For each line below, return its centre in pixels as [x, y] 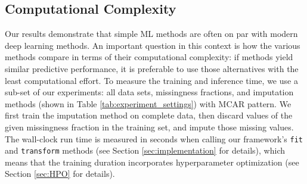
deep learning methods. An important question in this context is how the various [153, 45]
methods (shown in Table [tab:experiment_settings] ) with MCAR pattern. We [148, 103]
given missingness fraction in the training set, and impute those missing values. [149, 127]
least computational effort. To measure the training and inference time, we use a [151, 80]
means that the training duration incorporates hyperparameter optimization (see [152, 162]
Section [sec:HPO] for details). [60, 174]
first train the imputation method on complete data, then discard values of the [149, 115]
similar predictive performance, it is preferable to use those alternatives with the [152, 68]
